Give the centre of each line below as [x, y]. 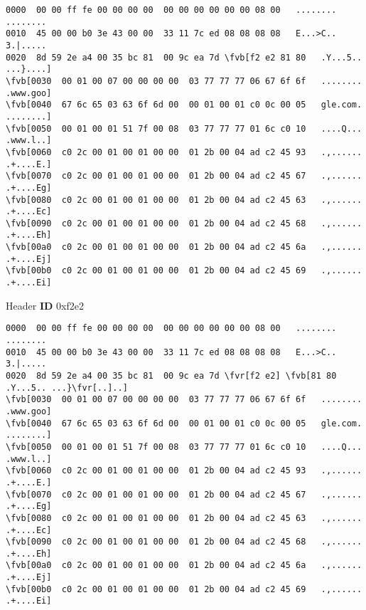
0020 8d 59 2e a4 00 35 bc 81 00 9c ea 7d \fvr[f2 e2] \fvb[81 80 [171, 375]
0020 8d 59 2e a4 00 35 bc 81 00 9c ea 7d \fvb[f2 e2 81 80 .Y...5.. [184, 57]
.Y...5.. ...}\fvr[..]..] [67, 388]
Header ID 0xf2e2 [45, 305]
